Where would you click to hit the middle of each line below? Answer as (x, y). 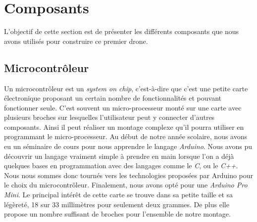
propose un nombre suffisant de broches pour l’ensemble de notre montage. (117, 214)
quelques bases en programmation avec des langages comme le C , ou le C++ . (121, 166)
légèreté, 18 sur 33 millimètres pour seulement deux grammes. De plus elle (117, 204)
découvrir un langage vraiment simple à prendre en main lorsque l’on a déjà (119, 156)
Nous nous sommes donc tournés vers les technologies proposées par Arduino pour (129, 175)
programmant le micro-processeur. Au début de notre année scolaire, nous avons (126, 136)
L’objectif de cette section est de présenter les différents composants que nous (122, 31)
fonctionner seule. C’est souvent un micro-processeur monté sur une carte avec (123, 107)
